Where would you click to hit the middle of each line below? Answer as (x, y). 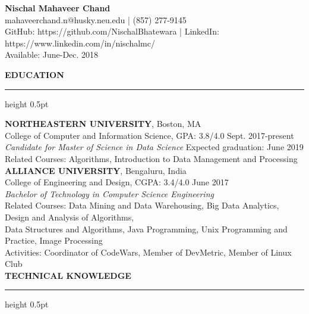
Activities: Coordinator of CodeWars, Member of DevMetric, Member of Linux (148, 252)
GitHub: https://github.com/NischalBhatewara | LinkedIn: (112, 31)
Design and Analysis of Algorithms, (70, 217)
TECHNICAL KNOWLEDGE (68, 275)
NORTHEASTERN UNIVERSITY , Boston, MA (103, 124)
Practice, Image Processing (54, 240)
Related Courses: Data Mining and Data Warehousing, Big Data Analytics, (142, 205)
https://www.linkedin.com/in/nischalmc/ (80, 43)
